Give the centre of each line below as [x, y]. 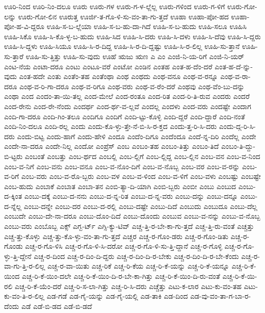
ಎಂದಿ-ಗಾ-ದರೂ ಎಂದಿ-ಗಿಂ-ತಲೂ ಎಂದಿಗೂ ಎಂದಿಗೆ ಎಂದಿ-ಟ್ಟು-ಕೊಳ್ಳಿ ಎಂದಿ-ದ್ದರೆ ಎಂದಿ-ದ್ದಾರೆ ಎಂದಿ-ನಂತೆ [125, 116]
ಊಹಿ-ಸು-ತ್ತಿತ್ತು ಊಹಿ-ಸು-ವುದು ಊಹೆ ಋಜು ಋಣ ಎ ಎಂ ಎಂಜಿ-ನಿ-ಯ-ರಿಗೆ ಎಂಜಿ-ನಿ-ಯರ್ [135, 56]
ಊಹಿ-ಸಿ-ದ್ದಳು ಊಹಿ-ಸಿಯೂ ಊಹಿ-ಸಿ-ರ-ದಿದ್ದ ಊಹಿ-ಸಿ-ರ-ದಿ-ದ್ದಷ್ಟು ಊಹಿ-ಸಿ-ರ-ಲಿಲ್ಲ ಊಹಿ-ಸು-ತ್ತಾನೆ [122, 46]
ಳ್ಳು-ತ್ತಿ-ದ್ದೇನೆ [18, 256]
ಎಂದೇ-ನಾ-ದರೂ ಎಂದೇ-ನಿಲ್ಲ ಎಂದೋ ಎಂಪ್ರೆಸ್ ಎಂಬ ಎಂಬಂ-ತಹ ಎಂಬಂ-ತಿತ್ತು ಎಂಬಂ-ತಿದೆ [112, 146]
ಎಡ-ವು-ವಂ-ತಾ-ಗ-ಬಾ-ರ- [221, 296]
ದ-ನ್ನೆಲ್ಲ [13, 206]
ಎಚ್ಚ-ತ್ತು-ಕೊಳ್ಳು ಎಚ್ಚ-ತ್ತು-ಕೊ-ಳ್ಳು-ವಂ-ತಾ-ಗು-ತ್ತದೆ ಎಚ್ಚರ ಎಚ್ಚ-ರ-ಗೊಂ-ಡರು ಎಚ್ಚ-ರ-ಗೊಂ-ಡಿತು [116, 236]
